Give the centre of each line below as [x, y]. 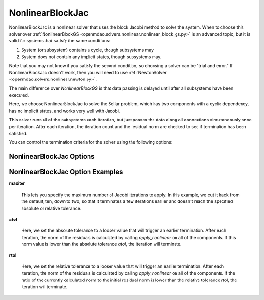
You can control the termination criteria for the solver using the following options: [91, 142]
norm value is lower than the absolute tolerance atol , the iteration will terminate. [101, 244]
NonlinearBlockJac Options [52, 156]
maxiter [17, 183]
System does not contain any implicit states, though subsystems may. [91, 57]
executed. [19, 95]
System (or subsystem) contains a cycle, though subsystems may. [88, 50]
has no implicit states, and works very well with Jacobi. [65, 111]
